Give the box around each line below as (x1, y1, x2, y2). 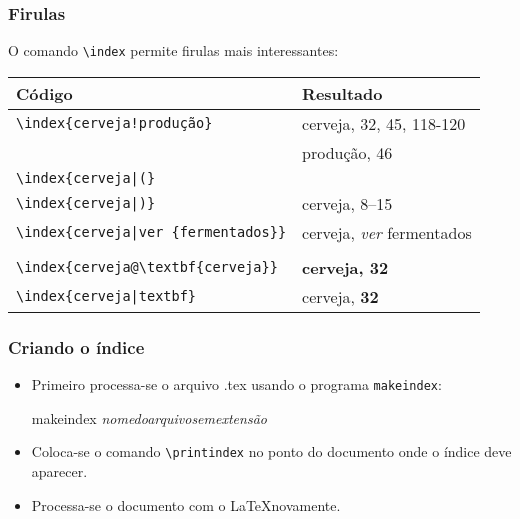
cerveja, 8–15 (302, 191, 393, 215)
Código (16, 81, 73, 105)
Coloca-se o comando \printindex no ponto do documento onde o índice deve (31, 441, 512, 462)
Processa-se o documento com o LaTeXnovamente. (31, 494, 341, 515)
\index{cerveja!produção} (16, 115, 213, 132)
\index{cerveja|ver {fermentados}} (16, 224, 287, 241)
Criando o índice (8, 334, 145, 359)
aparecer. (31, 461, 88, 481)
